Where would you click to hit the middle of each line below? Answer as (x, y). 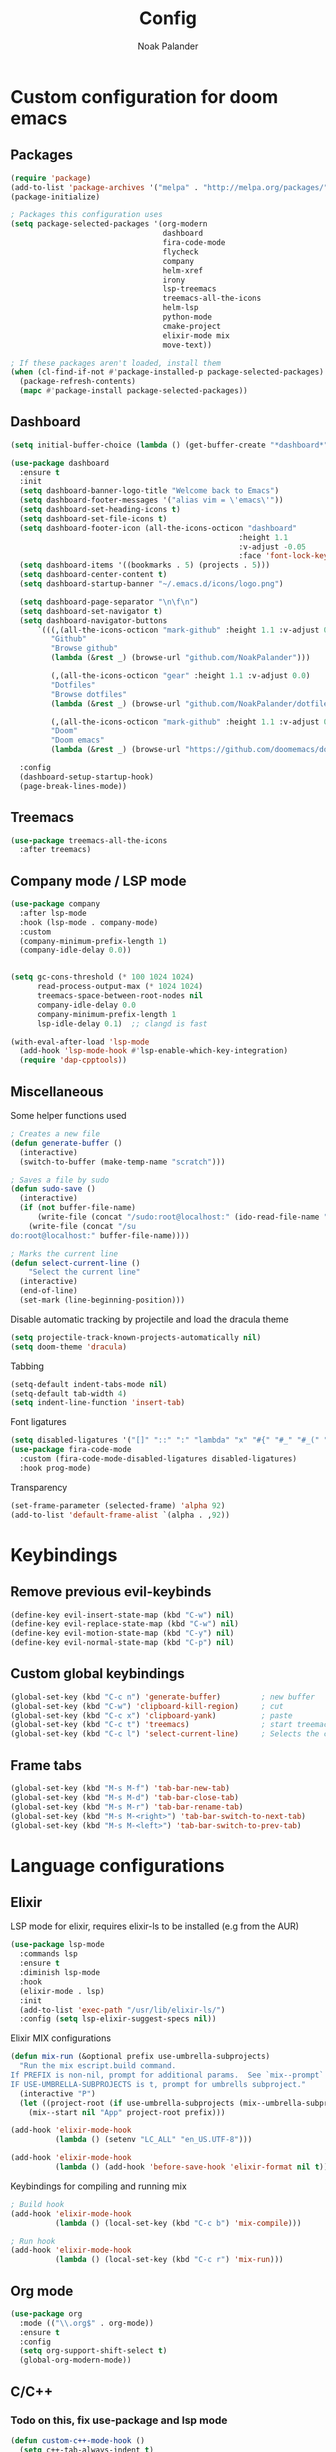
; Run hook (33, 2241)
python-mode (187, 317)
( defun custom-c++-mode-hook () (77, 2440)
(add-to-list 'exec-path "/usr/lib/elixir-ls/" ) (122, 2010)
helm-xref (182, 270)
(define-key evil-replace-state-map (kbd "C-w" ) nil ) (125, 1624)
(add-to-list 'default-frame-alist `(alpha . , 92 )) (120, 1515)
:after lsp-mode (53, 913)
